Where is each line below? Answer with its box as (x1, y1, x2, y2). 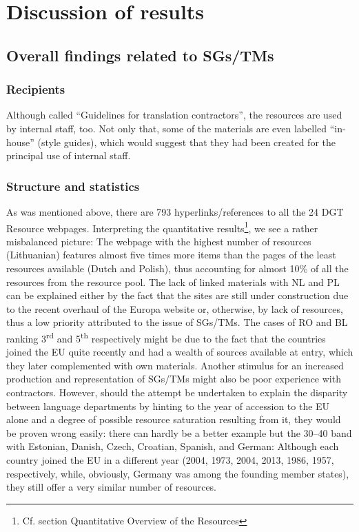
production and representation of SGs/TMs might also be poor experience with (6, 371, 341, 386)
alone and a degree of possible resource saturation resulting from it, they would (6, 412, 341, 427)
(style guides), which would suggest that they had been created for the (37, 134, 336, 149)
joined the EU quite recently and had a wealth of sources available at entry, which (6, 345, 353, 359)
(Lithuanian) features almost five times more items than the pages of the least (6, 247, 336, 262)
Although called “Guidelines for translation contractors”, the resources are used (6, 108, 342, 122)
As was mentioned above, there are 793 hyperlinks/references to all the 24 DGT (6, 204, 344, 218)
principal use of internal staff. (6, 148, 131, 163)
